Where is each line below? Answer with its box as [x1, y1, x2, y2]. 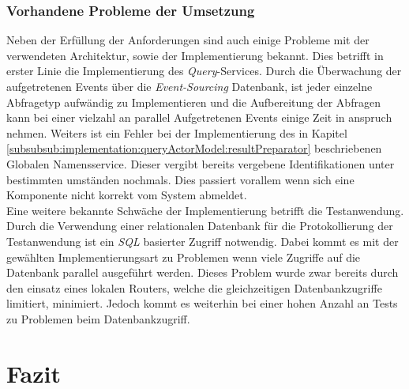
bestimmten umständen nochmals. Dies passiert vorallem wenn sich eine [6, 171, 355, 187]
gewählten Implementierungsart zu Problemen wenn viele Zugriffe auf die [6, 248, 361, 265]
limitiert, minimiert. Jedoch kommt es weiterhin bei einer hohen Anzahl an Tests [6, 295, 398, 312]
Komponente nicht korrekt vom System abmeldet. [6, 187, 247, 203]
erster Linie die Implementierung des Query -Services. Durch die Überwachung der [6, 62, 402, 79]
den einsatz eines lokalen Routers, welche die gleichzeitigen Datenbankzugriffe [6, 279, 382, 296]
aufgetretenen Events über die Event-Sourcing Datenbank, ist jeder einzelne [6, 78, 373, 94]
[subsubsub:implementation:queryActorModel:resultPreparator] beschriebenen [6, 140, 382, 157]
